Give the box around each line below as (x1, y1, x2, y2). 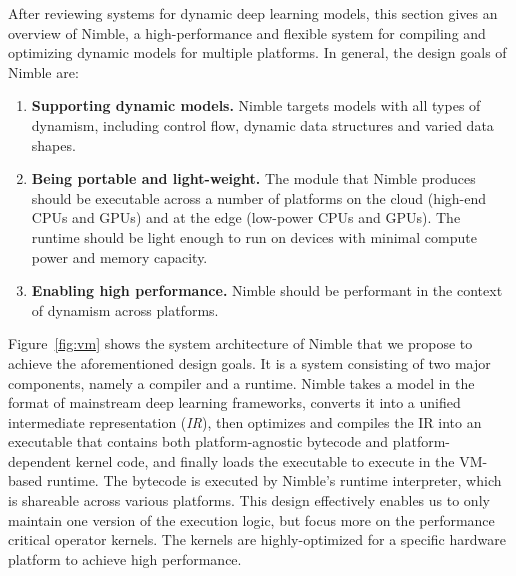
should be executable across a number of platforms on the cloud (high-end (31, 187, 487, 208)
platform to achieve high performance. (8, 548, 242, 569)
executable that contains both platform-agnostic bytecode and (8, 431, 389, 452)
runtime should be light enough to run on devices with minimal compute (31, 226, 477, 247)
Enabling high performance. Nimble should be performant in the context (31, 280, 503, 301)
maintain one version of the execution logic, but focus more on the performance (8, 509, 495, 530)
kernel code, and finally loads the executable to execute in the (75, 450, 455, 471)
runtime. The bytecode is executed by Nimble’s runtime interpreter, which (46, 470, 502, 491)
